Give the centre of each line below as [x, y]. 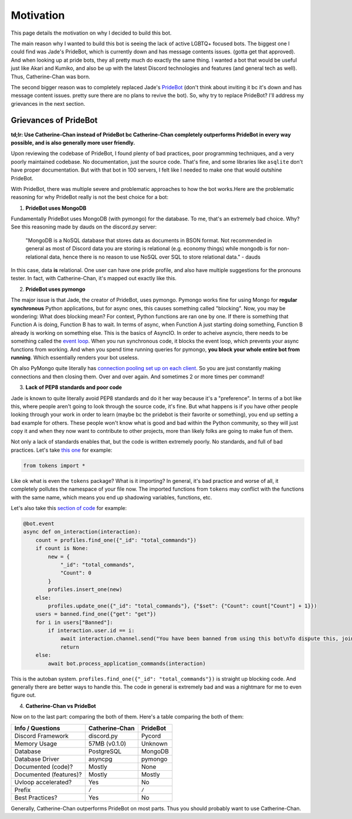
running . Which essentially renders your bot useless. [75, 357]
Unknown [154, 743]
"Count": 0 [76, 573]
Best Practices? [36, 797]
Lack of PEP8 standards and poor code [74, 387]
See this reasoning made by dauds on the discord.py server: [84, 227]
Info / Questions [37, 728]
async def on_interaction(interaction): [82, 532]
